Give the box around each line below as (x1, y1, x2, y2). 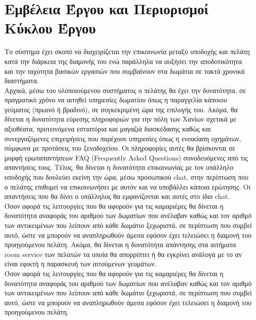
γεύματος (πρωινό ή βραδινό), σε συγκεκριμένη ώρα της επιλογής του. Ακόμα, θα (4, 104, 238, 114)
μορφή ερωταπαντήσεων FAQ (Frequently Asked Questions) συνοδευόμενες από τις (4, 152, 248, 162)
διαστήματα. (4, 75, 39, 86)
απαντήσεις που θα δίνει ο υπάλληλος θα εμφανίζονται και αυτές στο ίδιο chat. (4, 191, 230, 201)
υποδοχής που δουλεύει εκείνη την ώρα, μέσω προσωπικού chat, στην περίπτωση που (4, 172, 249, 182)
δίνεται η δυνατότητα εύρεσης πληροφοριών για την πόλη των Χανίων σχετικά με (4, 114, 237, 124)
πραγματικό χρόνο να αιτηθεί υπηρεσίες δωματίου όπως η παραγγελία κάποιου (4, 95, 227, 105)
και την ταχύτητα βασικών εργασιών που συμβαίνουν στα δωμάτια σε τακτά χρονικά (4, 65, 245, 76)
